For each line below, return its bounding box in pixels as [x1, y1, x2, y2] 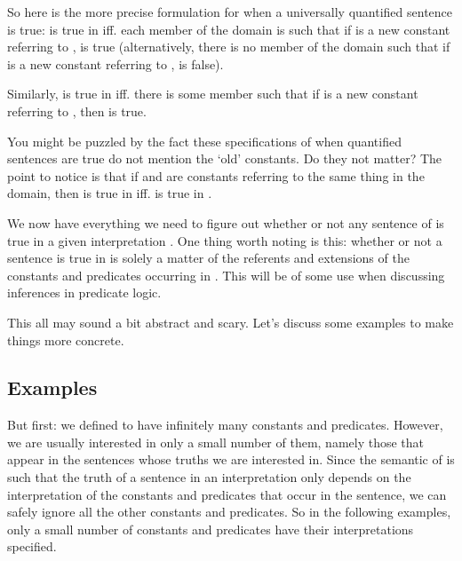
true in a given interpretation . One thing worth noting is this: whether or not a [7, 231, 442, 249]
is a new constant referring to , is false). [7, 54, 224, 73]
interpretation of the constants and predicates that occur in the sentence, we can [7, 485, 447, 503]
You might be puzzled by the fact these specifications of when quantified [7, 131, 402, 150]
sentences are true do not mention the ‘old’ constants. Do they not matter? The [7, 149, 442, 168]
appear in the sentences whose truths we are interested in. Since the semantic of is [7, 450, 455, 469]
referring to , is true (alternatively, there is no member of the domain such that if [7, 37, 450, 56]
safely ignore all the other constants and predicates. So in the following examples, [7, 502, 451, 521]
